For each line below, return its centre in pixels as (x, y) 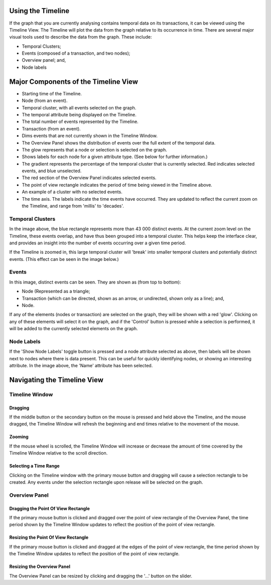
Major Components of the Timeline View (74, 82)
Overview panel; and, (44, 60)
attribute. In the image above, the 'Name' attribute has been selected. (81, 366)
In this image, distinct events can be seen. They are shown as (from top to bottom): (95, 282)
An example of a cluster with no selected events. (72, 192)
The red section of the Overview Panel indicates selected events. (89, 178)
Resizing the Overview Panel (40, 566)
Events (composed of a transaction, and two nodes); (76, 53)
